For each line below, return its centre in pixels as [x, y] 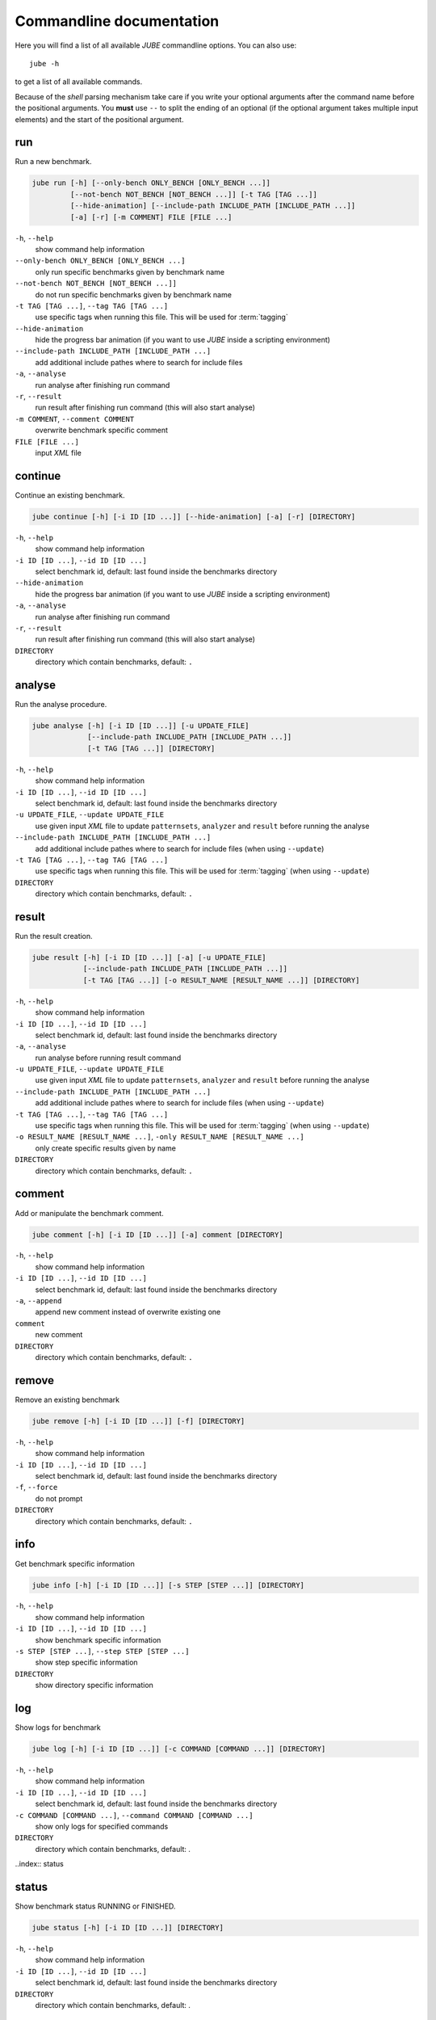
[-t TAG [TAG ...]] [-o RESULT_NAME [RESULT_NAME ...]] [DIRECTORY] [221, 980]
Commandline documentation [117, 21]
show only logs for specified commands [102, 1827]
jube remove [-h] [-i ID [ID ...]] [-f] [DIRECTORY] [138, 1421]
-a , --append [38, 1301]
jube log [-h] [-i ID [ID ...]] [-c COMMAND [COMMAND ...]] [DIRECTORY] [179, 1749]
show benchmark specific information [98, 1639]
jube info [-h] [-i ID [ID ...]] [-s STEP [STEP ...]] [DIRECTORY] [168, 1585]
